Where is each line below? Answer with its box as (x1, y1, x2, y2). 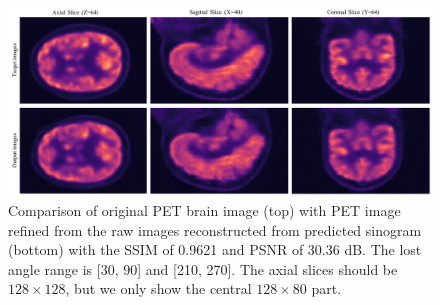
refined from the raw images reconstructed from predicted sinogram (8, 219, 422, 240)
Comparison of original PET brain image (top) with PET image (8, 199, 401, 220)
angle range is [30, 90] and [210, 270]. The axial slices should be (8, 258, 398, 279)
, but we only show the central (65, 278, 252, 299)
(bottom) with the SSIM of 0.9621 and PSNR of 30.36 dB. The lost (8, 239, 422, 260)
